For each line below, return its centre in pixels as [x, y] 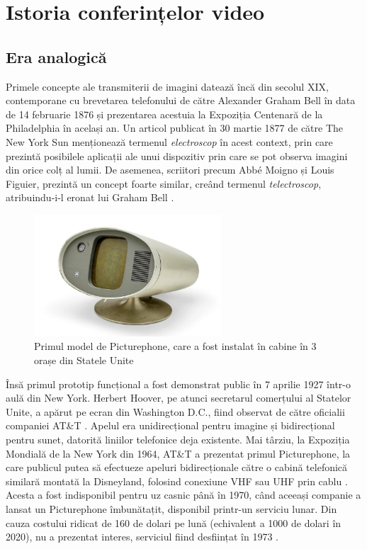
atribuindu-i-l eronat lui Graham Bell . [90, 197]
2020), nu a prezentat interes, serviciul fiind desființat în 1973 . [142, 537]
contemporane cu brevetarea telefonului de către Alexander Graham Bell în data [181, 100]
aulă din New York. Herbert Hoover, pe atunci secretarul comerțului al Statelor [179, 398]
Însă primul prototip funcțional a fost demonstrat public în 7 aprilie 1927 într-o [178, 384]
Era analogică [56, 56]
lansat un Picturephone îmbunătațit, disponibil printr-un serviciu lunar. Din [171, 508]
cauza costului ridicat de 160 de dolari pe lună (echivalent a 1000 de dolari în [174, 522]
